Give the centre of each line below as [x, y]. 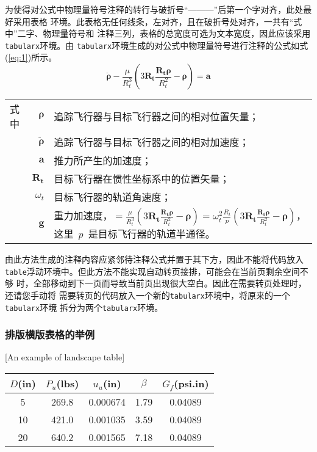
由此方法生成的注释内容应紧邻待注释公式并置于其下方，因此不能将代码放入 [154, 259]
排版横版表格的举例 [50, 334]
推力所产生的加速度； [103, 161]
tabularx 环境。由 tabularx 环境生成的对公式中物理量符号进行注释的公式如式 [157, 45]
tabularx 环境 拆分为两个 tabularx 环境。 [84, 307]
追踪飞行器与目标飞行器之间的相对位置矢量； [156, 117]
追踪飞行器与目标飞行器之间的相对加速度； [151, 142]
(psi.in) [191, 383]
